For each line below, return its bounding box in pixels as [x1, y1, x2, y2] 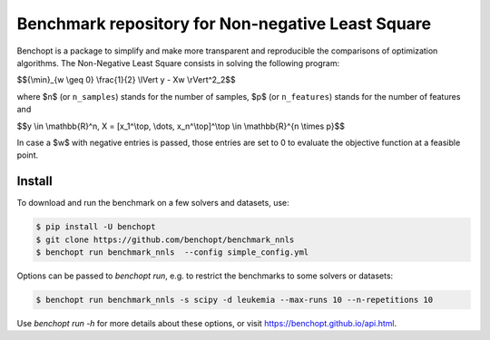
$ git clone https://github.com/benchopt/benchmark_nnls [35, 234, 295, 245]
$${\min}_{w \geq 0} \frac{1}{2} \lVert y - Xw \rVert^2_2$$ [16, 74, 236, 85]
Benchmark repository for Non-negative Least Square [16, 14, 431, 34]
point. [16, 150, 39, 160]
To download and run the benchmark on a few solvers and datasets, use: [16, 198, 289, 209]
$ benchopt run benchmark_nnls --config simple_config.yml [35, 247, 309, 257]
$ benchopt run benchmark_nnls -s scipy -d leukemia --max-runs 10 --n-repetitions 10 [35, 295, 434, 305]
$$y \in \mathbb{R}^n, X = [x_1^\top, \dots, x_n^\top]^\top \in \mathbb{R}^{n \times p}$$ [16, 121, 345, 131]
